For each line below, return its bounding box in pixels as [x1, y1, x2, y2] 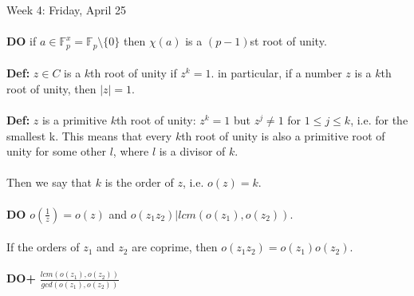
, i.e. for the [350, 112, 408, 128]
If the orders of [6, 239, 80, 255]
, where [112, 143, 149, 160]
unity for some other [6, 143, 106, 160]
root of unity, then [6, 80, 97, 97]
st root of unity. [250, 33, 327, 49]
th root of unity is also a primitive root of [181, 127, 385, 144]
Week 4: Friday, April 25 [6, 2, 127, 18]
